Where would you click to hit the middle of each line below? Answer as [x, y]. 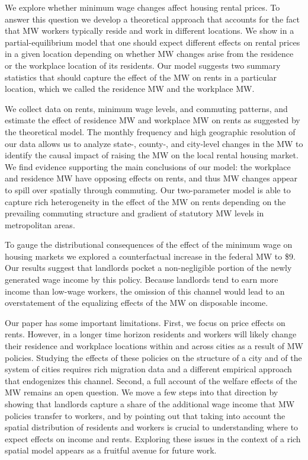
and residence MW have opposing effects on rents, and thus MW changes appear [151, 178]
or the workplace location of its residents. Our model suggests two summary [143, 65]
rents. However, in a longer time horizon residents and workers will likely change [151, 334]
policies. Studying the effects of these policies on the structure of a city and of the [153, 357]
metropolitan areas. [40, 224]
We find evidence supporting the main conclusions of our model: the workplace [148, 166]
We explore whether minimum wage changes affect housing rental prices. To [142, 7]
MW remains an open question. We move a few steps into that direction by [142, 392]
